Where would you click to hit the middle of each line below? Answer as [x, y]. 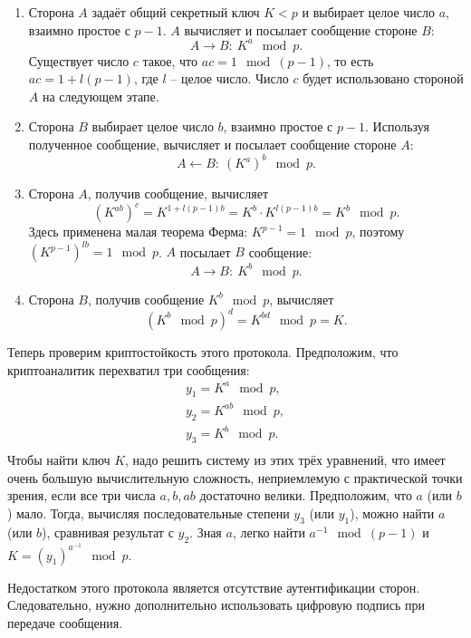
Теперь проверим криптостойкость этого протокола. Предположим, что [203, 351]
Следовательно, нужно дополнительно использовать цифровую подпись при [216, 605]
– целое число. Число [230, 78]
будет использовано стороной [383, 78]
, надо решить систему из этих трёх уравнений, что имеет [285, 460]
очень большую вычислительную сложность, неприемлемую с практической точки [235, 477]
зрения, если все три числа [82, 495]
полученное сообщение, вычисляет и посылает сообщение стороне [212, 145]
